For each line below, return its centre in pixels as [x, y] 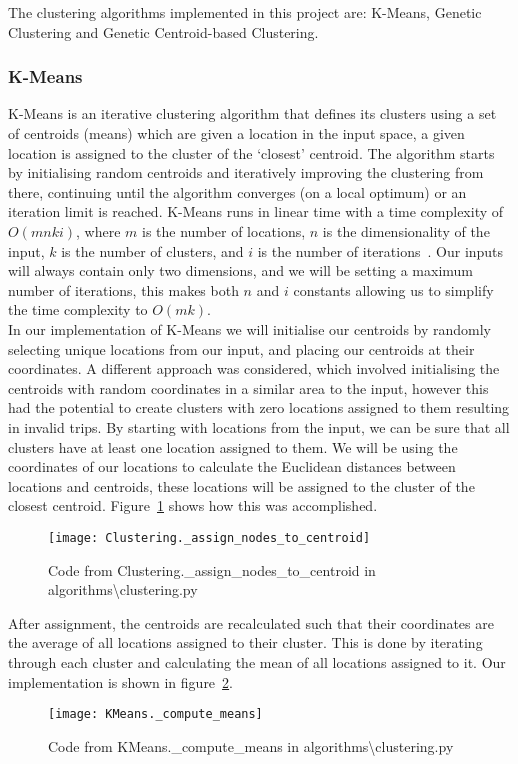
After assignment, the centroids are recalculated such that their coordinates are [251, 622]
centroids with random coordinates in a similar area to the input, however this [248, 387]
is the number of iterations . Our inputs [380, 250]
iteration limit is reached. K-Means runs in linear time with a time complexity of [256, 211]
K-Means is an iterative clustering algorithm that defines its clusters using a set [252, 113]
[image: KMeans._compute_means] [155, 714]
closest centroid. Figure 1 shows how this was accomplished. [193, 505]
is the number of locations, [223, 230]
